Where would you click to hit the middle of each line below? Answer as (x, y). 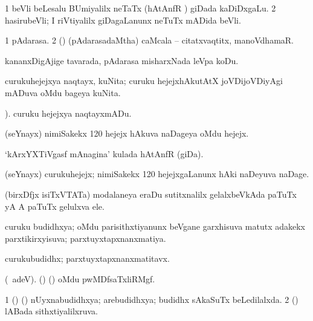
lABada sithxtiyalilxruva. (51, 311)
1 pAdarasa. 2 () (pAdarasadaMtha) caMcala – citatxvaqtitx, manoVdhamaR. (150, 40)
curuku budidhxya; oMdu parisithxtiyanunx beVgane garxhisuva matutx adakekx (155, 226)
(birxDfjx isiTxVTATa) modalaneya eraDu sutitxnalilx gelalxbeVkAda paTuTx (151, 194)
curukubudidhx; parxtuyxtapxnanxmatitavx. (87, 258)
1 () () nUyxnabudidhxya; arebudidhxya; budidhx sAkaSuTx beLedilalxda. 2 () (152, 299)
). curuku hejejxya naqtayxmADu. (68, 113)
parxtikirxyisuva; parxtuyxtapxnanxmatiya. (86, 238)
